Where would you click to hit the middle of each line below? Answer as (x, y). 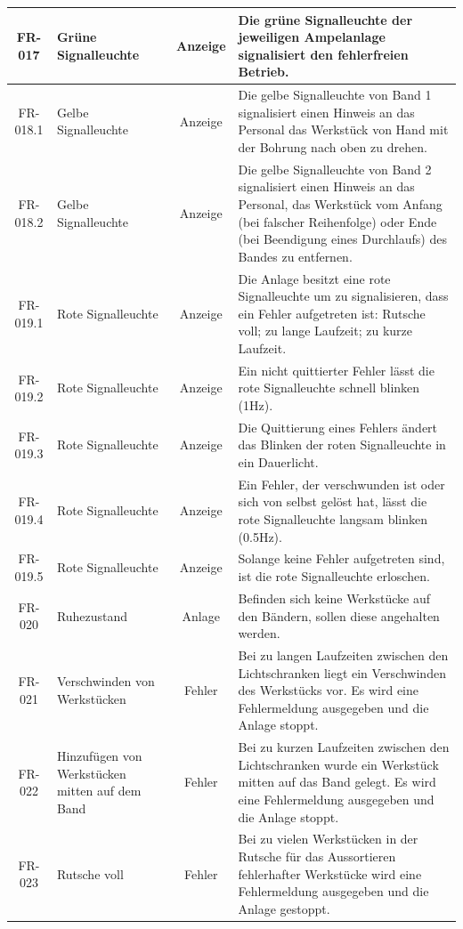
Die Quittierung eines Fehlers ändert (338, 427)
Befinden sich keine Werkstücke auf (334, 598)
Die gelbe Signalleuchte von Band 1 (335, 95)
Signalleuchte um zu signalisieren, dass (343, 296)
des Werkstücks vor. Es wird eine (328, 690)
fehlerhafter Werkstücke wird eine (330, 873)
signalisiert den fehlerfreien (323, 54)
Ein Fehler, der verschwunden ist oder (341, 484)
